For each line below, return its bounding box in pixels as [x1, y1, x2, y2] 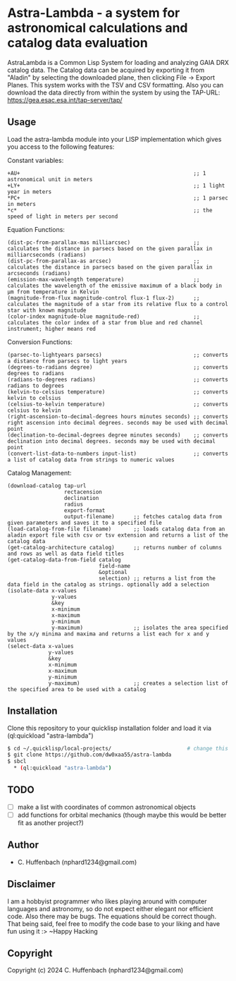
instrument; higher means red [7, 325, 97, 332]
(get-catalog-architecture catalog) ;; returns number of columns [7, 544, 222, 551]
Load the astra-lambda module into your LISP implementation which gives [7, 135, 222, 143]
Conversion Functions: [7, 337, 73, 346]
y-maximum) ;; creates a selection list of [48, 679, 229, 687]
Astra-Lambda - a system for [7, 5, 180, 21]
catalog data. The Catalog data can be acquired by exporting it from [7, 66, 205, 74]
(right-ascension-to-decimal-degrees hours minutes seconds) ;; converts [7, 413, 229, 420]
